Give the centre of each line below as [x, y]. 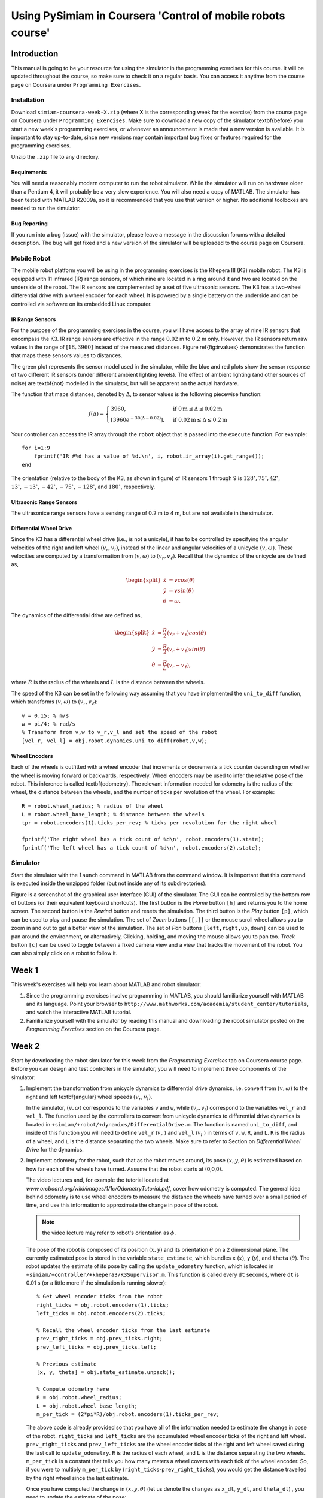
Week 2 [25, 1046]
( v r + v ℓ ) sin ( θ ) [186, 649]
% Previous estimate [67, 1364]
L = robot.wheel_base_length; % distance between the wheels [113, 814]
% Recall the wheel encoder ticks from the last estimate [124, 1331]
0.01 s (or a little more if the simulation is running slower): [96, 1283]
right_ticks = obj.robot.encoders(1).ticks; [103, 1305]
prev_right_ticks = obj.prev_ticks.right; [100, 1339]
